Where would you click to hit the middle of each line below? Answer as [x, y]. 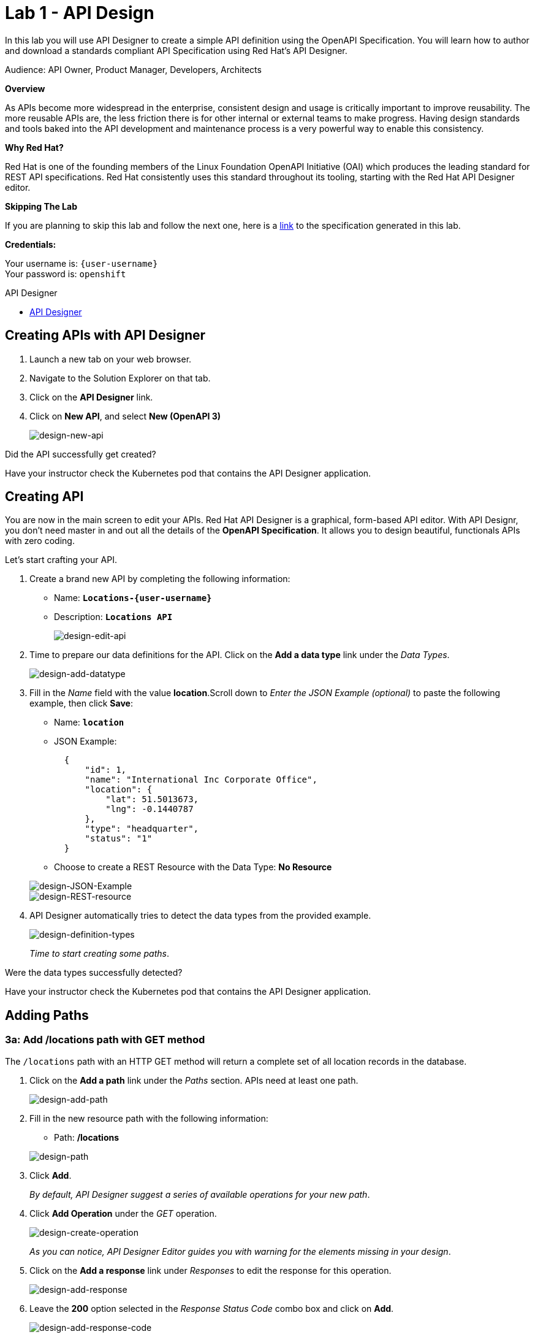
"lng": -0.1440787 [150, 809]
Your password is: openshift [66, 274]
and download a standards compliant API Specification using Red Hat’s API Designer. [176, 50]
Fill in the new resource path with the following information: [149, 1118]
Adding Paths [47, 1015]
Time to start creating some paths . [99, 954]
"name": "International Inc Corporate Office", [201, 780]
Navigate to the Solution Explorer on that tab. [120, 378]
